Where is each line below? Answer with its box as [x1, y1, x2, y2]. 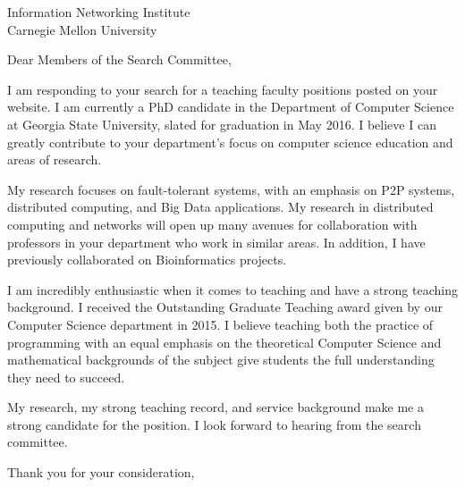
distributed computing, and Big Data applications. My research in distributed [7, 197, 434, 216]
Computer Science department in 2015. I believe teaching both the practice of [7, 315, 434, 333]
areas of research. [7, 150, 102, 169]
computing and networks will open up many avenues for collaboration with [7, 214, 418, 233]
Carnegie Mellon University [7, 20, 157, 38]
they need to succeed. [7, 367, 125, 386]
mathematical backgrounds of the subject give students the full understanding [7, 350, 435, 369]
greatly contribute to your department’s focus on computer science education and [7, 132, 453, 151]
